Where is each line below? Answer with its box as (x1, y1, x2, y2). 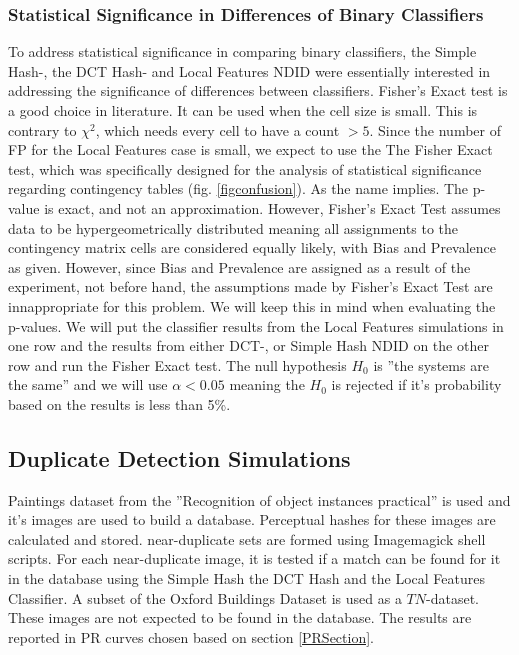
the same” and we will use (8, 374, 168, 395)
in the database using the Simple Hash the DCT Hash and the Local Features (8, 568, 485, 589)
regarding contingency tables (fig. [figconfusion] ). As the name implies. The (8, 178, 469, 199)
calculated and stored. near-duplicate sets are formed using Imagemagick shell (8, 528, 486, 549)
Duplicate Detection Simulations (8, 442, 351, 473)
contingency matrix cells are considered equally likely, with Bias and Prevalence (8, 237, 497, 258)
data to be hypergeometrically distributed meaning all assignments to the (8, 217, 458, 238)
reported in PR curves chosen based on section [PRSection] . (8, 626, 374, 647)
